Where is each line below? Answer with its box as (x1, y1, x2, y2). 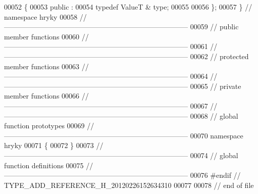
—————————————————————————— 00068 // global (4, 110, 238, 121)
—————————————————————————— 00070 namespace (4, 130, 243, 140)
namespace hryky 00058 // (4, 11, 87, 22)
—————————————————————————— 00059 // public (4, 21, 239, 32)
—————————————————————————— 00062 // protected (4, 51, 249, 61)
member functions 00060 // (4, 31, 89, 41)
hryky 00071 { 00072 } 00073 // (4, 140, 104, 151)
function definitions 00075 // (4, 160, 93, 170)
